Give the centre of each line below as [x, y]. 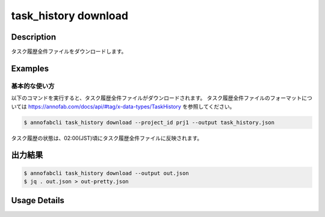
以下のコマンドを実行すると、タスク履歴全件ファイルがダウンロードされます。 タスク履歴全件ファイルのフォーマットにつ [162, 98]
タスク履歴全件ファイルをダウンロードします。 [69, 52]
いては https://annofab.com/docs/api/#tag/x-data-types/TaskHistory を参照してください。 [123, 106]
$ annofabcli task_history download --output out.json [106, 173]
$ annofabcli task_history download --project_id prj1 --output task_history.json [149, 122]
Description [34, 37]
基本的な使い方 [33, 86]
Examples [30, 68]
